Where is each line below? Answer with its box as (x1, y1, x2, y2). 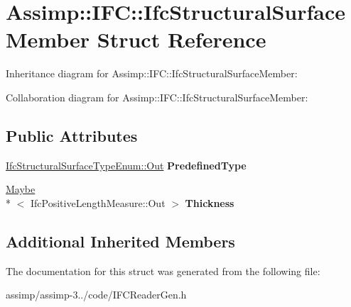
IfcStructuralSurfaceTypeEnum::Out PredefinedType (6, 157, 247, 172)
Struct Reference (97, 25, 266, 54)
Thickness (185, 195, 234, 210)
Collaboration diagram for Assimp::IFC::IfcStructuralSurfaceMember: (6, 89, 308, 104)
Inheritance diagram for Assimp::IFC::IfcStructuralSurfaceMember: (6, 66, 298, 81)
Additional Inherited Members (6, 230, 235, 252)
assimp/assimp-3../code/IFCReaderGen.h (6, 287, 187, 302)
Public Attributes (6, 124, 138, 146)
